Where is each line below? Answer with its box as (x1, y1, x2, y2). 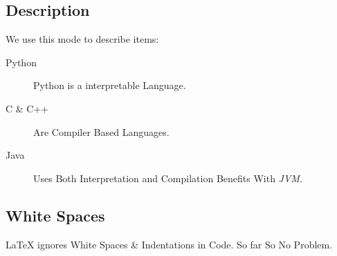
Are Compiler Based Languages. (33, 124, 170, 139)
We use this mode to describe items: (6, 32, 159, 46)
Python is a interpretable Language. (33, 78, 186, 92)
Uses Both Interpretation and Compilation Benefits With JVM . (33, 170, 302, 185)
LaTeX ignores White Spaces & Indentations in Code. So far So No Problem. (6, 237, 333, 251)
